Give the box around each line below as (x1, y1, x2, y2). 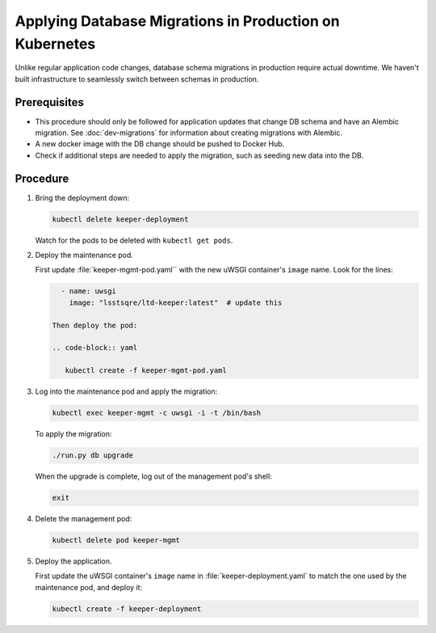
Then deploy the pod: (52, 320, 138, 330)
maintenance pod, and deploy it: (35, 582, 143, 592)
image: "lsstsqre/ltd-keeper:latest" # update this (69, 298, 283, 307)
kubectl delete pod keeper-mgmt (52, 536, 181, 545)
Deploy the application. (35, 556, 112, 566)
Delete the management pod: (35, 514, 132, 524)
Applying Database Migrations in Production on (15, 12, 340, 30)
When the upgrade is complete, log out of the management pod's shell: (35, 471, 272, 481)
